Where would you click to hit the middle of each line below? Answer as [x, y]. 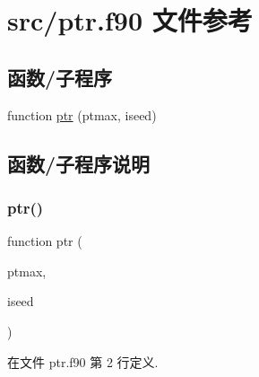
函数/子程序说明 [79, 163]
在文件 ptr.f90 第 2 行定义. [83, 361]
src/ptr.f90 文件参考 [130, 20]
